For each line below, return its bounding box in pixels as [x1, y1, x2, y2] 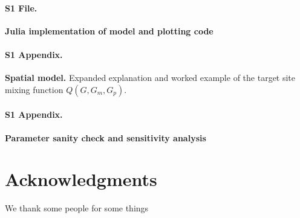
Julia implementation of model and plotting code [5, 24, 214, 37]
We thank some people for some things [5, 202, 149, 214]
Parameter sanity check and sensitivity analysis [5, 131, 206, 144]
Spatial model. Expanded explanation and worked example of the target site [5, 71, 296, 84]
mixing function [5, 83, 64, 95]
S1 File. [5, 1, 37, 14]
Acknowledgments [5, 167, 157, 191]
